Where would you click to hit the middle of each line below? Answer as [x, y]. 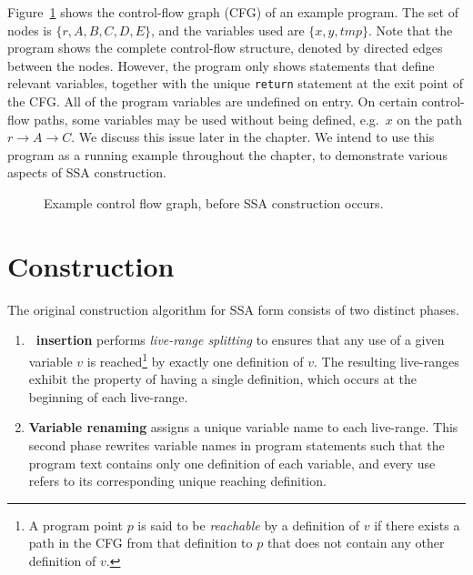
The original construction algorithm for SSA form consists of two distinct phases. [233, 309]
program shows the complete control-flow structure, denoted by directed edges [225, 48]
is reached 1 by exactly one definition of [195, 359]
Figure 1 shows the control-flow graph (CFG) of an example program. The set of [233, 12]
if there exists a [417, 525]
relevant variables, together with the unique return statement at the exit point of [235, 83]
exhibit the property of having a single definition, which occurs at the [222, 379]
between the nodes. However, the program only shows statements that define [221, 65]
